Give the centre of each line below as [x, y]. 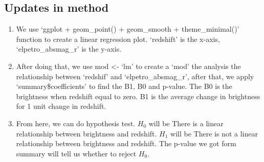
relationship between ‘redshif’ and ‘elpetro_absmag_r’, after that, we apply [135, 76]
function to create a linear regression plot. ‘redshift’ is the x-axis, [118, 39]
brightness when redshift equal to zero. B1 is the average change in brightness [138, 96]
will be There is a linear [186, 123]
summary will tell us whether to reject [76, 153]
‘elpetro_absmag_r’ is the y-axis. [69, 49]
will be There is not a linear [214, 133]
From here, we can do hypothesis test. [76, 123]
